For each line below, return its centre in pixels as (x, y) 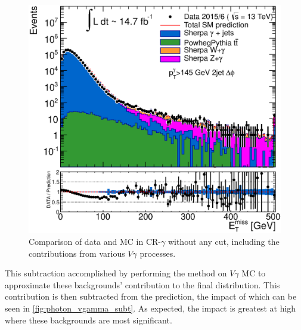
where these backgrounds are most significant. (89, 320)
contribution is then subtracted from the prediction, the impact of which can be (151, 296)
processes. (158, 253)
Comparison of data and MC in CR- (95, 242)
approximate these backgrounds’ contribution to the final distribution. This (142, 284)
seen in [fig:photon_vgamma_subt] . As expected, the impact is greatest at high (150, 308)
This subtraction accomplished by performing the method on (116, 273)
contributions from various (77, 253)
